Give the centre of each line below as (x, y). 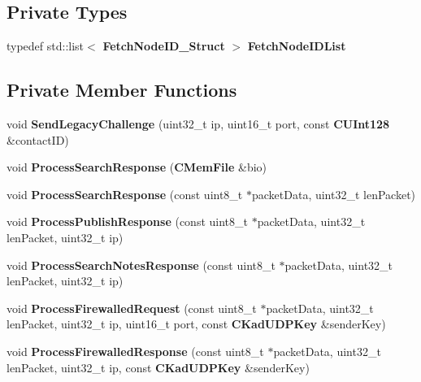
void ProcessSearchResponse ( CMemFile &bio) (137, 167)
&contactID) (38, 139)
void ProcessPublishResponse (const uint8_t (127, 221)
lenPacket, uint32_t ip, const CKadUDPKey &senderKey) (158, 367)
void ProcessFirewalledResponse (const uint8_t (135, 351)
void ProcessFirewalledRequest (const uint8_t (132, 308)
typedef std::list (46, 46)
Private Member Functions (122, 90)
